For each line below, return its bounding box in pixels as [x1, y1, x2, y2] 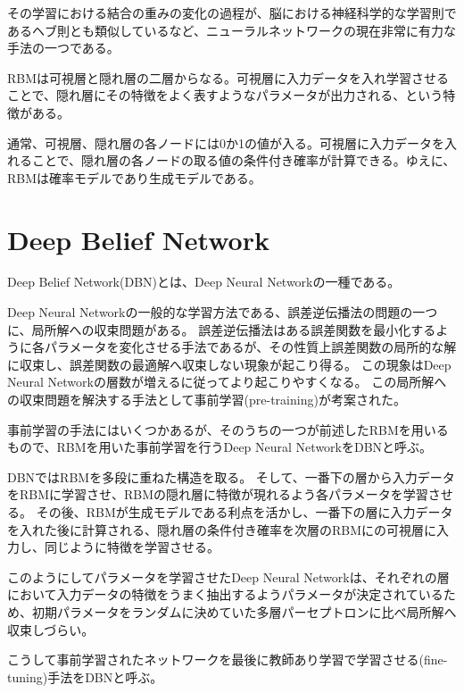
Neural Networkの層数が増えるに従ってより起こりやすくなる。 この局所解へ [7, 372, 447, 391]
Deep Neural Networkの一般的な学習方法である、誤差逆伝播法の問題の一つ [7, 303, 438, 321]
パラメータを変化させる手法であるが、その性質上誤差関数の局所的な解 [44, 338, 457, 356]
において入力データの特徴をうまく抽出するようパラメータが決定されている [7, 585, 443, 604]
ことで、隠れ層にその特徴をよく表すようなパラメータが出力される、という [7, 86, 443, 104]
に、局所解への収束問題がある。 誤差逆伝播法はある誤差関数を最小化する [7, 320, 436, 338]
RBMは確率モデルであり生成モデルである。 [7, 168, 261, 187]
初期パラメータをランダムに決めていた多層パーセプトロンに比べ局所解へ [31, 602, 457, 621]
